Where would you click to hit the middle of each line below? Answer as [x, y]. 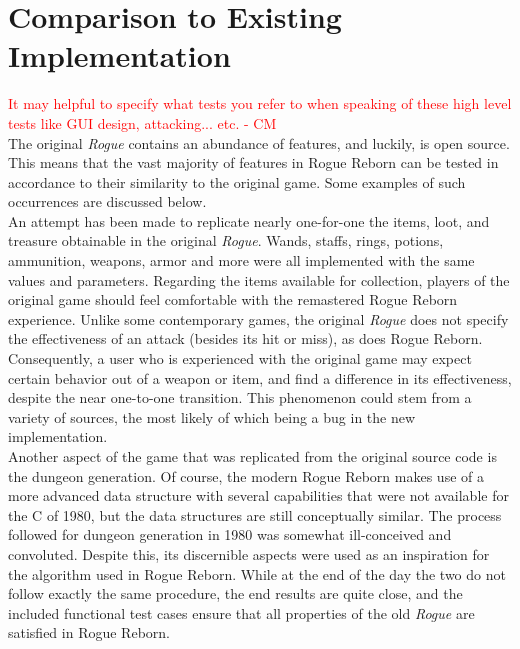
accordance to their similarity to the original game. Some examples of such [237, 181]
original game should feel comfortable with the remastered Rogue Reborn [233, 299]
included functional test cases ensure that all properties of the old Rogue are [241, 612]
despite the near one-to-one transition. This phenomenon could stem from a [240, 397]
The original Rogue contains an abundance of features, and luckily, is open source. [259, 142]
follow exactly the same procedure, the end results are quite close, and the [235, 593]
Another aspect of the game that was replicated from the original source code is [252, 456]
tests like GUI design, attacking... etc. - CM [142, 122]
